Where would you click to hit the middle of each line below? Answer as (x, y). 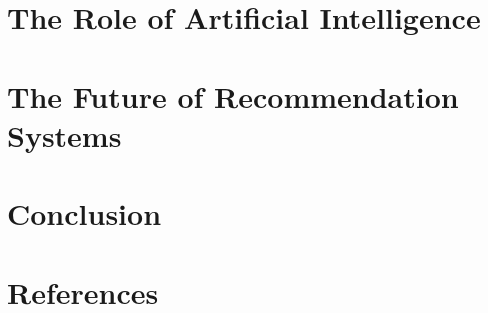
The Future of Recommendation (233, 95)
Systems (64, 134)
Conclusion (84, 213)
